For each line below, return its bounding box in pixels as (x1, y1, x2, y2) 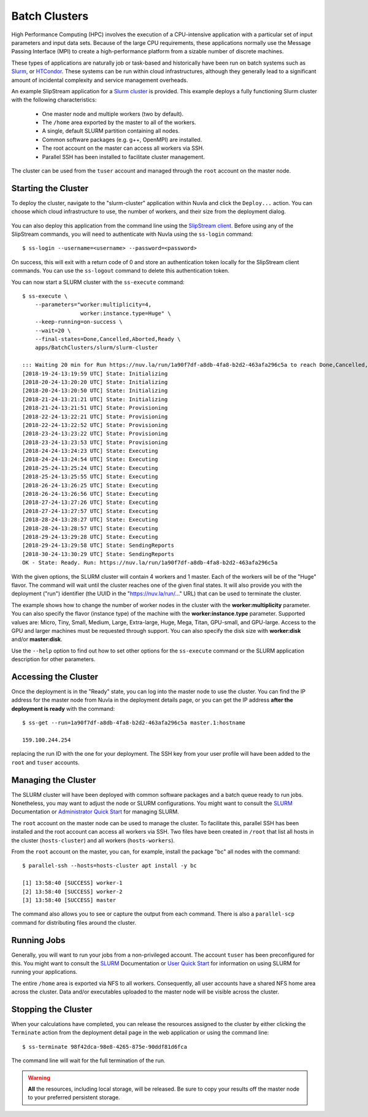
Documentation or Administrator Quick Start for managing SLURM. (11, 808, 179, 815)
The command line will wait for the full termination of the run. (11, 1057, 166, 1064)
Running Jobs (11, 935, 66, 946)
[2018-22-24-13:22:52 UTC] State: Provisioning (22, 421, 168, 428)
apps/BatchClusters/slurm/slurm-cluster (34, 344, 159, 351)
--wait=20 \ (34, 327, 71, 334)
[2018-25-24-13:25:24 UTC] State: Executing (22, 464, 159, 471)
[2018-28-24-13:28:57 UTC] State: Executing (22, 525, 159, 531)
